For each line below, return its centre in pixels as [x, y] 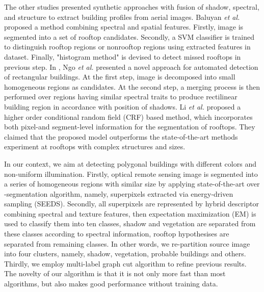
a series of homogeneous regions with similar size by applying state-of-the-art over [132, 184]
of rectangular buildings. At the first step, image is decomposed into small [120, 77]
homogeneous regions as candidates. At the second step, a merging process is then [132, 86]
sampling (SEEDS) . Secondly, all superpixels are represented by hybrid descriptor [131, 204]
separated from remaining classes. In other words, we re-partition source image [127, 243]
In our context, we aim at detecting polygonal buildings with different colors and [130, 163]
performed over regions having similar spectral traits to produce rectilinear [121, 97]
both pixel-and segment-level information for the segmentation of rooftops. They [130, 127]
